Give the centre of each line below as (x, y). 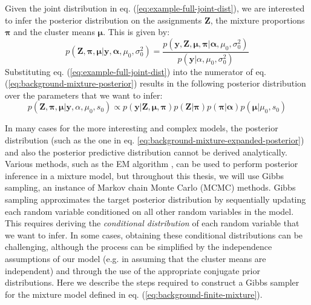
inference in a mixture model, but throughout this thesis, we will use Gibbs (145, 175)
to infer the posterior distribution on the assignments (103, 20)
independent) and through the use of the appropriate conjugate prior (133, 270)
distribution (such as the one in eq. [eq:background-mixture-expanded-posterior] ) (155, 140)
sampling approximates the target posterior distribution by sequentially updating (155, 199)
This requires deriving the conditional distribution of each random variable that (152, 223)
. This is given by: (136, 32)
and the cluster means (54, 32)
